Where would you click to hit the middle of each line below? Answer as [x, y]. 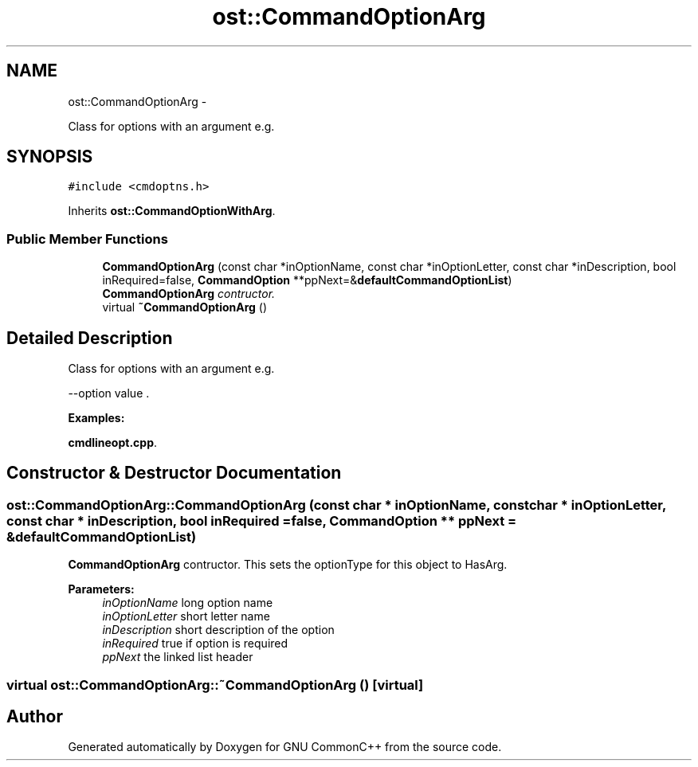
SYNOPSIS [50, 157]
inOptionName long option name [188, 603]
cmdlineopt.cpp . [113, 443]
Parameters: [101, 589]
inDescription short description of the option [218, 630]
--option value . [109, 393]
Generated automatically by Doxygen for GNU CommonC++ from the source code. [285, 747]
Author [35, 717]
